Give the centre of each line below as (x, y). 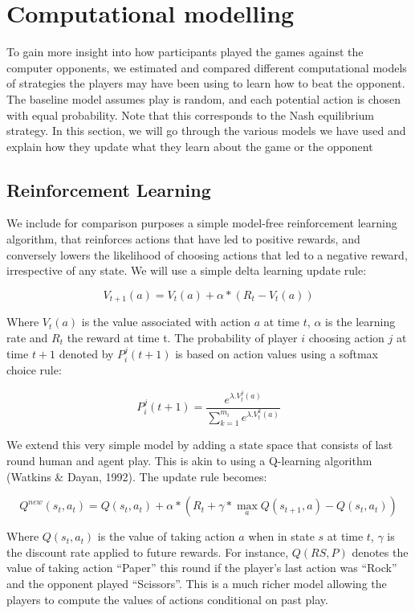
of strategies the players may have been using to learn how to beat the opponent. (206, 83)
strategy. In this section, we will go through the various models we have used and (206, 131)
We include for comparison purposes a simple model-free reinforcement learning (202, 223)
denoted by (86, 353)
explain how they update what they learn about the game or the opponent (190, 146)
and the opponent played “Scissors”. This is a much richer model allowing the (197, 583)
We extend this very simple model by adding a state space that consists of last (200, 445)
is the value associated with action (166, 322)
